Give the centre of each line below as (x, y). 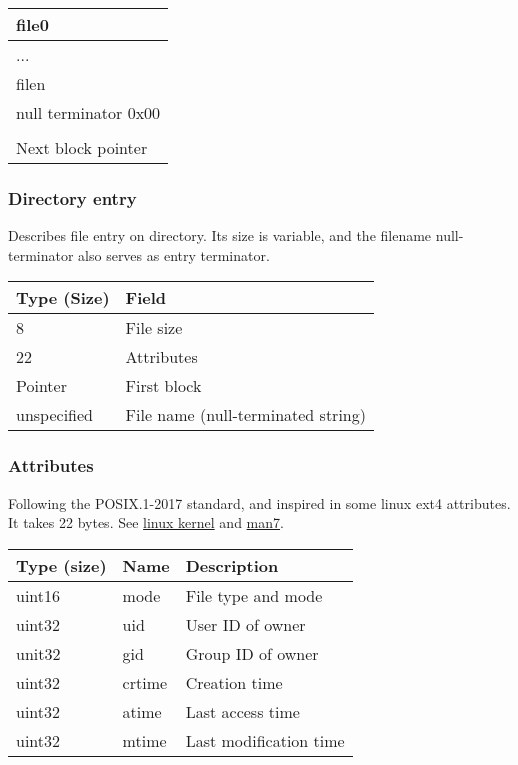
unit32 (38, 653)
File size (154, 328)
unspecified (54, 415)
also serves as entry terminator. (174, 254)
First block (163, 386)
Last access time (242, 711)
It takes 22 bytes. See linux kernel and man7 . (146, 522)
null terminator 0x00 (88, 112)
